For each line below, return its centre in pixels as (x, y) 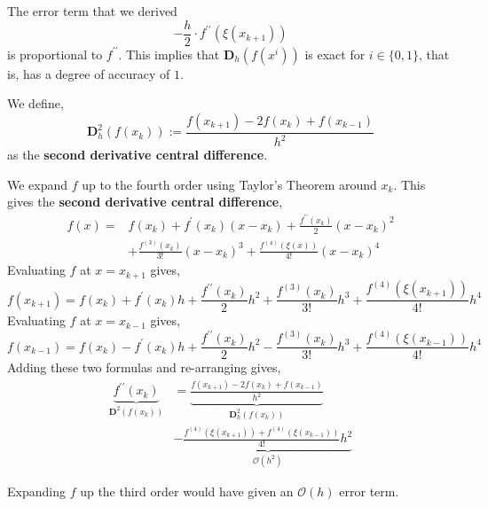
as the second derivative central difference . (138, 155)
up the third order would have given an (187, 491)
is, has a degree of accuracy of (89, 73)
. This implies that (169, 54)
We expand (38, 184)
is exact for (335, 54)
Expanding (36, 491)
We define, (35, 103)
